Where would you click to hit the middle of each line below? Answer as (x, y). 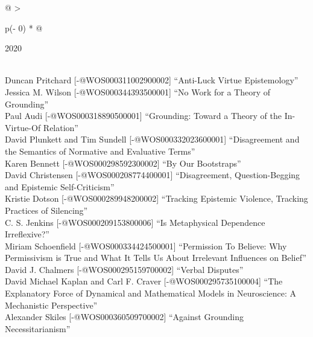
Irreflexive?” (27, 234)
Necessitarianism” (38, 328)
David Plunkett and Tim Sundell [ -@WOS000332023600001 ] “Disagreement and (152, 139)
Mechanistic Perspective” (51, 305)
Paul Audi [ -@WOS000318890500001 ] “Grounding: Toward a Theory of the (144, 116)
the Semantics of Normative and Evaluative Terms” (100, 151)
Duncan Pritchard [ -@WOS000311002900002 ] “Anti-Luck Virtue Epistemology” (152, 80)
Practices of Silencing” (46, 210)
